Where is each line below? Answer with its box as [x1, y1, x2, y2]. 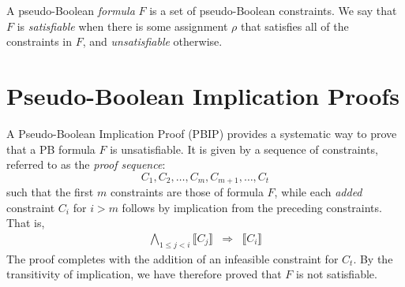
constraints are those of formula [110, 184, 264, 200]
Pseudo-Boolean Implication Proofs [6, 79, 399, 111]
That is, [6, 214, 45, 231]
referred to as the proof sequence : [6, 156, 166, 173]
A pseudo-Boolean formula [6, 2, 135, 18]
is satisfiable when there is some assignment [17, 17, 228, 34]
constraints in [6, 33, 73, 50]
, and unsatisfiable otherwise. [82, 33, 223, 50]
